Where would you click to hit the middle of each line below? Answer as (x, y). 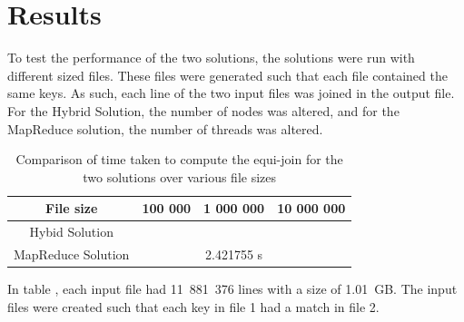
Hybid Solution (71, 232)
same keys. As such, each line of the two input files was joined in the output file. (231, 93)
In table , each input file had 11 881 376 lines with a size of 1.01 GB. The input (232, 289)
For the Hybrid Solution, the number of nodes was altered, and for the (203, 110)
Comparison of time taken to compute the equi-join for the (179, 159)
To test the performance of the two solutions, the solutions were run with (211, 58)
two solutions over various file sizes (180, 176)
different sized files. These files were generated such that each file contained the (227, 75)
